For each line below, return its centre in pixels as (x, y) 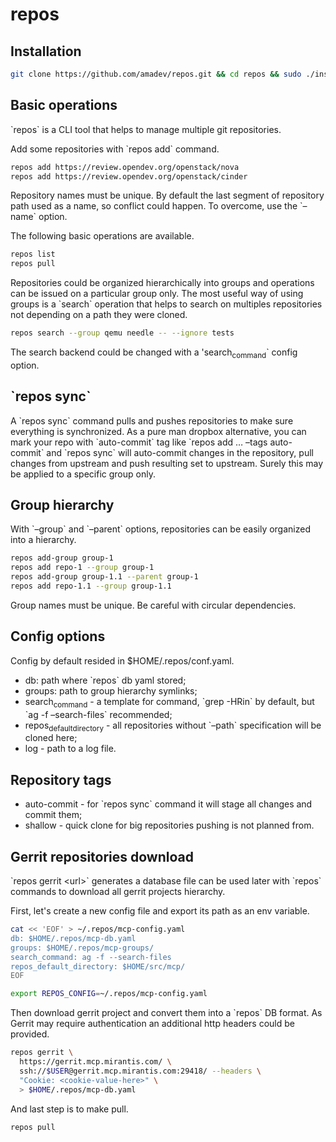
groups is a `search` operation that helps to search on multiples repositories (166, 304)
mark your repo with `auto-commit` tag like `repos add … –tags (139, 442)
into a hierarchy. (43, 540)
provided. (30, 1034)
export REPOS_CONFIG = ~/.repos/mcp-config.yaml (109, 994)
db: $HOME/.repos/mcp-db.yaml (73, 938)
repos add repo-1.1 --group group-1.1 (91, 586)
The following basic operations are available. (102, 236)
